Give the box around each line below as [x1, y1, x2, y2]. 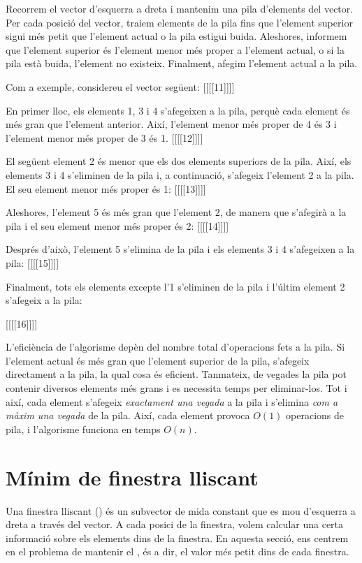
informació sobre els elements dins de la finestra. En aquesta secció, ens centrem [6, 530, 349, 545]
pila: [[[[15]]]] [6, 255, 59, 270]
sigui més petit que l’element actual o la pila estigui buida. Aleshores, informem [6, 29, 347, 43]
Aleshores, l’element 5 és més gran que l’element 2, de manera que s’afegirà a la [6, 205, 347, 219]
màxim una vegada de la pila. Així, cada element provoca [6, 408, 250, 423]
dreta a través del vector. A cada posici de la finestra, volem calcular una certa [6, 517, 344, 532]
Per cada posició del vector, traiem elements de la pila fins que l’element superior [6, 15, 353, 29]
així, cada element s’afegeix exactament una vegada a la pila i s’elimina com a [6, 394, 338, 409]
